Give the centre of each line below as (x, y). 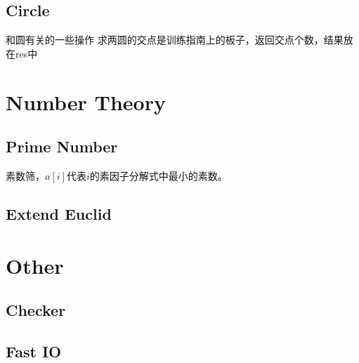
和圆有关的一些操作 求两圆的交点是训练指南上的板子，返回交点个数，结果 (175, 40)
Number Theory (86, 101)
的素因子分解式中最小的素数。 (158, 175)
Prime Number (62, 146)
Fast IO (34, 351)
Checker (36, 310)
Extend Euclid (59, 213)
